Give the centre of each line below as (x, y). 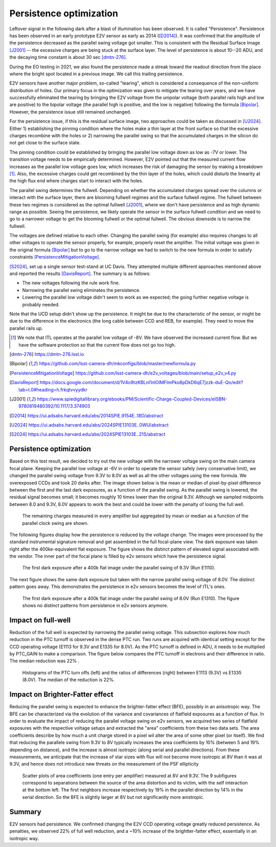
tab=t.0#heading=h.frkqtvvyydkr (53, 390)
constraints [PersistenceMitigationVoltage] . (55, 257)
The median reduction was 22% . (44, 661)
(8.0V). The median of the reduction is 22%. (68, 680)
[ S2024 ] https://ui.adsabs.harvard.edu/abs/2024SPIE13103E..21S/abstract (87, 434)
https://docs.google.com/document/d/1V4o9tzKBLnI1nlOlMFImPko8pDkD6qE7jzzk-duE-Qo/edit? (141, 383)
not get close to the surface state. (45, 143)
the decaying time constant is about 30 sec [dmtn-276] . (68, 57)
